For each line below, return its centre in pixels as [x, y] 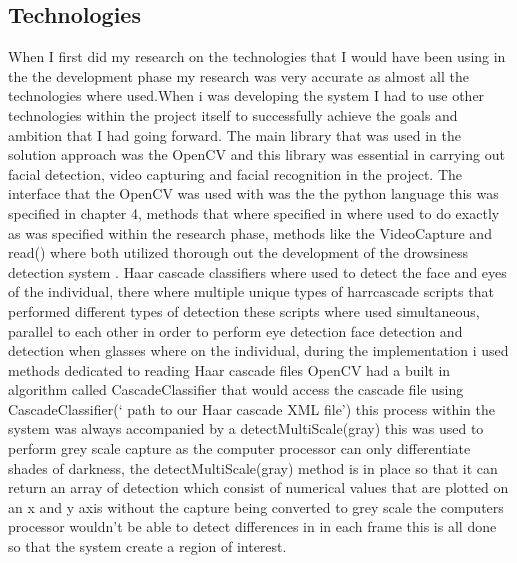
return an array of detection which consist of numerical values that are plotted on [258, 487]
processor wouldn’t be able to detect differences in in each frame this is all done [252, 526]
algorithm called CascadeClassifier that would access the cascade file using [236, 389]
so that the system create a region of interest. [147, 546]
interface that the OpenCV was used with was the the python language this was [253, 193]
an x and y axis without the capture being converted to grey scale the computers [256, 506]
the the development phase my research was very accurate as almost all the [238, 75]
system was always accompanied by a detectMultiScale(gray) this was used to [246, 428]
